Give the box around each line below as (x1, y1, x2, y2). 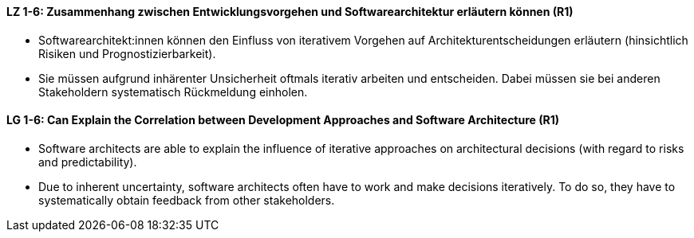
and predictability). (38, 154, 137, 169)
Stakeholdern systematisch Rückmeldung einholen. (38, 84, 308, 99)
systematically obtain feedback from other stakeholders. (38, 193, 335, 207)
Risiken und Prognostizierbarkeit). (38, 46, 216, 60)
